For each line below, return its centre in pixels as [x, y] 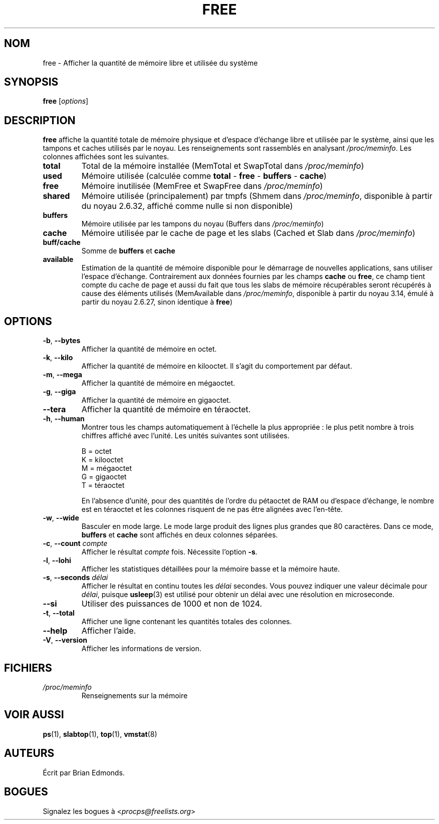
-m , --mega [62, 375]
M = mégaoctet [107, 468]
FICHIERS [28, 668]
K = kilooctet [102, 460]
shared [56, 196]
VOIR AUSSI [34, 715]
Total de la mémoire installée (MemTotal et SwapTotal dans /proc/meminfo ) [223, 166]
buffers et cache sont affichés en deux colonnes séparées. [180, 535]
